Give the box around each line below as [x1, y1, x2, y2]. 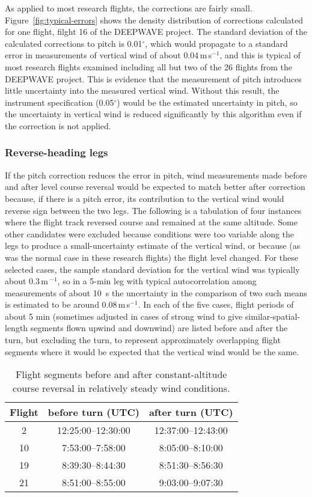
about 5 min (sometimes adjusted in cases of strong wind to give [5, 309, 243, 322]
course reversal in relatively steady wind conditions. [13, 381, 230, 395]
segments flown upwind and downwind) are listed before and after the [30, 322, 288, 334]
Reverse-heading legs [5, 145, 108, 160]
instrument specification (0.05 [5, 96, 114, 108]
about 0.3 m [5, 275, 48, 287]
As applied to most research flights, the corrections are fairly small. [5, 2, 252, 14]
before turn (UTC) [47, 405, 139, 419]
